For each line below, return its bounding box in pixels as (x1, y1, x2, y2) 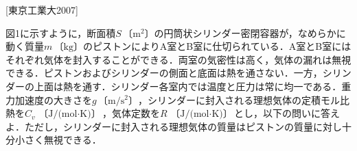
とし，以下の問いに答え (234, 106, 341, 120)
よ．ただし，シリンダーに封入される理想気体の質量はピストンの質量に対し (5, 119, 342, 133)
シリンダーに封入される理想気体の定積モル (147, 92, 340, 107)
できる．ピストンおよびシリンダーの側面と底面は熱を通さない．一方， (5, 66, 323, 80)
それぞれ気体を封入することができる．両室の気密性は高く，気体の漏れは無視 (5, 52, 352, 66)
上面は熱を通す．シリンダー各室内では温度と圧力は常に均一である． (34, 79, 342, 93)
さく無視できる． (24, 133, 102, 147)
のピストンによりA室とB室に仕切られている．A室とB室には (83, 39, 352, 53)
